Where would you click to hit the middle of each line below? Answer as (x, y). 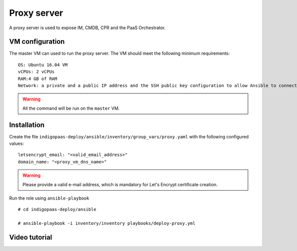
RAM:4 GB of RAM (38, 79)
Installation (27, 125)
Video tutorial (31, 237)
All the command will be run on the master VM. (71, 108)
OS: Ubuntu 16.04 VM (43, 65)
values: (17, 144)
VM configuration (37, 42)
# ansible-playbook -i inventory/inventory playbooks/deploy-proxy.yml (107, 223)
